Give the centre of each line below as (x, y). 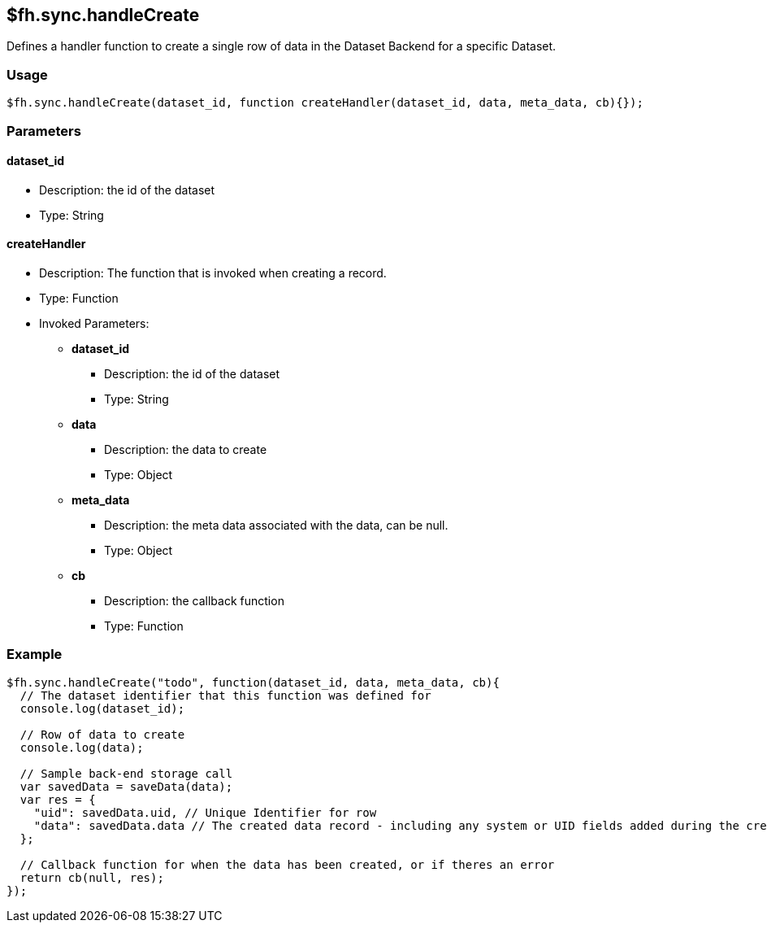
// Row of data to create (102, 734)
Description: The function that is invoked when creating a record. (213, 273)
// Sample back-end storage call (126, 773)
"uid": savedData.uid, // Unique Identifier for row (205, 812)
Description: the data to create (186, 449)
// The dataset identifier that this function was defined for (225, 695)
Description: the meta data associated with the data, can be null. (276, 525)
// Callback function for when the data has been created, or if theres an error (287, 864)
